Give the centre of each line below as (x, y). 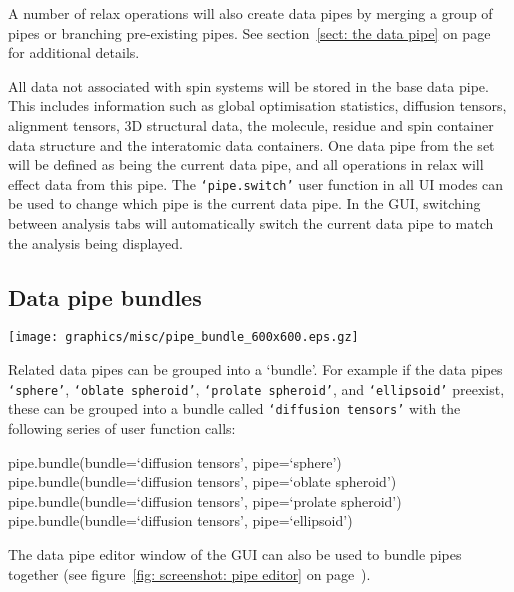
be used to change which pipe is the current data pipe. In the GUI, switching (244, 203)
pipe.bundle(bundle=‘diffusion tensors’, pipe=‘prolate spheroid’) (205, 500)
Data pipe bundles (105, 296)
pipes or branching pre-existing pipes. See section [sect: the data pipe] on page (249, 32)
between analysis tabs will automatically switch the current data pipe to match (251, 223)
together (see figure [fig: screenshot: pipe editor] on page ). (189, 573)
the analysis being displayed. (95, 242)
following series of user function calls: (122, 427)
